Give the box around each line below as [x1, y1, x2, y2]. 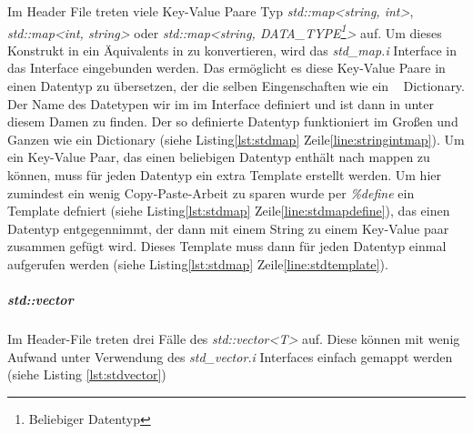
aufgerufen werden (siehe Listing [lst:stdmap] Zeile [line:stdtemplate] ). [7, 254, 388, 273]
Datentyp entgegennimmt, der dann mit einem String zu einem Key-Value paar [7, 218, 449, 237]
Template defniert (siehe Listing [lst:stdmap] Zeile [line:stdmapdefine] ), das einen [7, 201, 450, 220]
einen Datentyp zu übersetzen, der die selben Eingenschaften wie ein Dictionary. [7, 76, 465, 96]
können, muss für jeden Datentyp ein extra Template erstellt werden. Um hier [7, 166, 441, 184]
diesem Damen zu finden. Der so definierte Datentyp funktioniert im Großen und [7, 112, 458, 131]
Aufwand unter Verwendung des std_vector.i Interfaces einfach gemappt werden [7, 347, 453, 366]
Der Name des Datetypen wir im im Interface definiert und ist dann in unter [7, 94, 434, 113]
